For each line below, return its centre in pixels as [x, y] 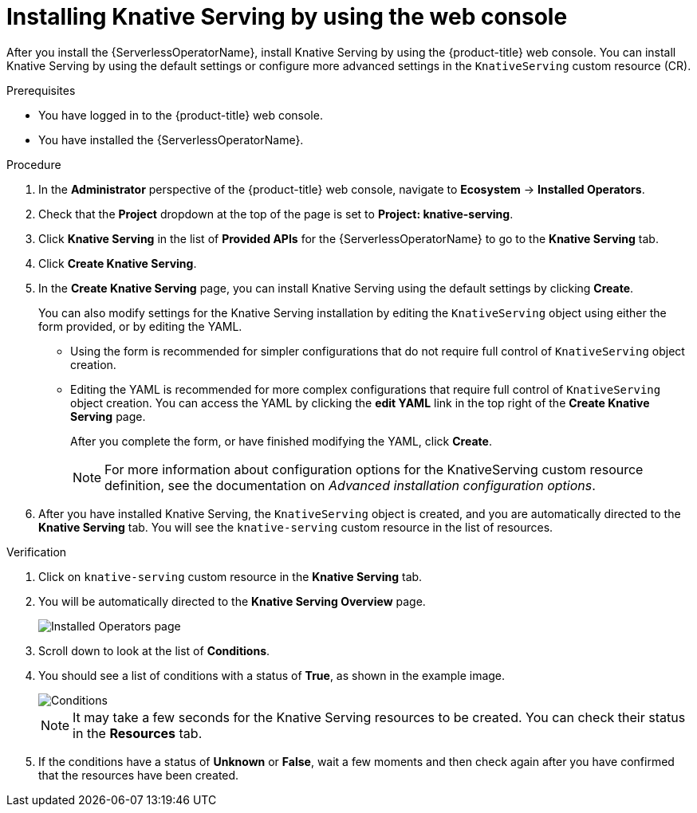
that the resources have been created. [139, 775]
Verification [37, 552]
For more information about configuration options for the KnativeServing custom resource [374, 469]
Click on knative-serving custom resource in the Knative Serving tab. [230, 576]
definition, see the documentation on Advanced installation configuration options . [350, 485]
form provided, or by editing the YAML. [140, 326]
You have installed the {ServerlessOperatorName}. [171, 139]
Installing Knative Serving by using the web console [287, 17]
